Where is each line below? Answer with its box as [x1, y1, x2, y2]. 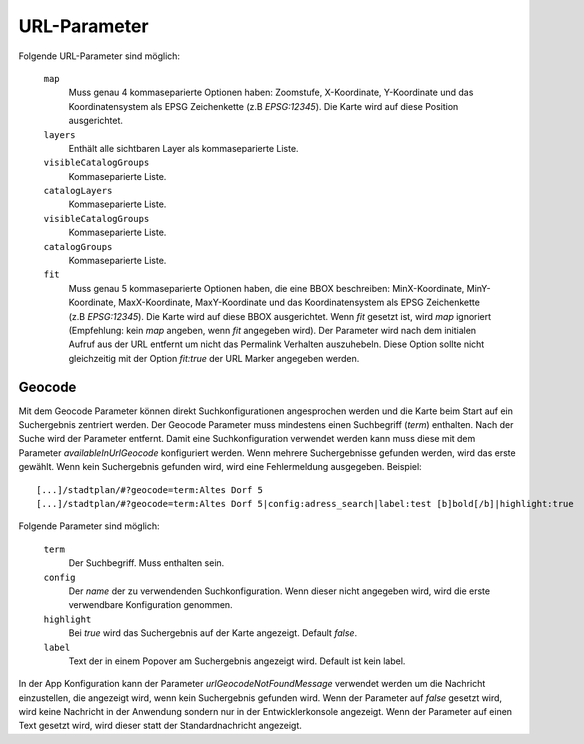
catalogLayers [43, 185, 113, 197]
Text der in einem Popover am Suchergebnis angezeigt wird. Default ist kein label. [68, 655, 406, 667]
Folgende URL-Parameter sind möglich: [18, 50, 180, 62]
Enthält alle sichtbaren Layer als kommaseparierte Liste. [68, 142, 299, 154]
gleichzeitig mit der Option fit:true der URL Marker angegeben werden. [68, 352, 360, 364]
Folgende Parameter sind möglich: [18, 520, 160, 532]
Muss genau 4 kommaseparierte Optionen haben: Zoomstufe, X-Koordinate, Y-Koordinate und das [68, 86, 474, 99]
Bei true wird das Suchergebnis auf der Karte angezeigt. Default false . [68, 627, 358, 639]
